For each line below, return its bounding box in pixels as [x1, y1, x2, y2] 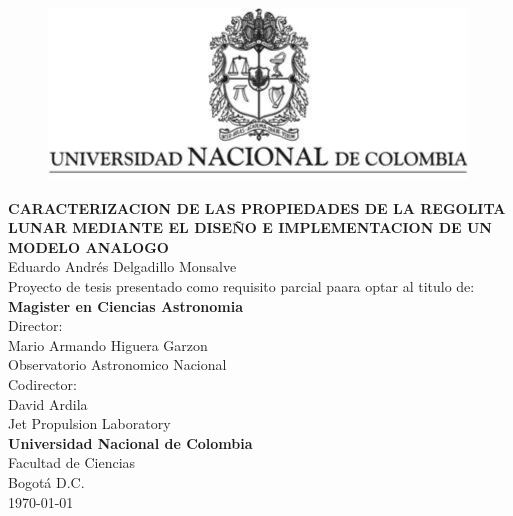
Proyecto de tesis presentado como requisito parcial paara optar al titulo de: [8, 275, 475, 296]
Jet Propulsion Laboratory [8, 413, 171, 434]
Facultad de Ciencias [8, 452, 136, 473]
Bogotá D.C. [8, 471, 85, 492]
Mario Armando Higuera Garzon [8, 334, 208, 355]
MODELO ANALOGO [8, 236, 169, 257]
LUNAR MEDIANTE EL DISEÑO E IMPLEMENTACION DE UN [8, 217, 492, 238]
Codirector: [8, 373, 77, 394]
